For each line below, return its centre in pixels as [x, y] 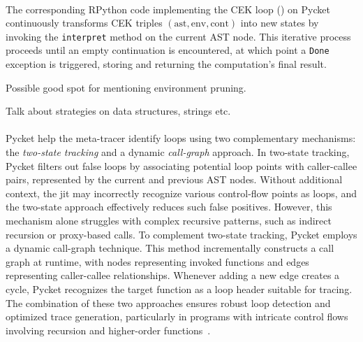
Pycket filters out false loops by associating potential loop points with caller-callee [181, 165]
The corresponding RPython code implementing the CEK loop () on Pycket [168, 9]
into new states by [280, 23]
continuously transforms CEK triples [84, 23]
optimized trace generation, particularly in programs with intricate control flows [177, 316]
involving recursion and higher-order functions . [108, 330]
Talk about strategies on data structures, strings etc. [118, 111]
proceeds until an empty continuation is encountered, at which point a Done [168, 50]
